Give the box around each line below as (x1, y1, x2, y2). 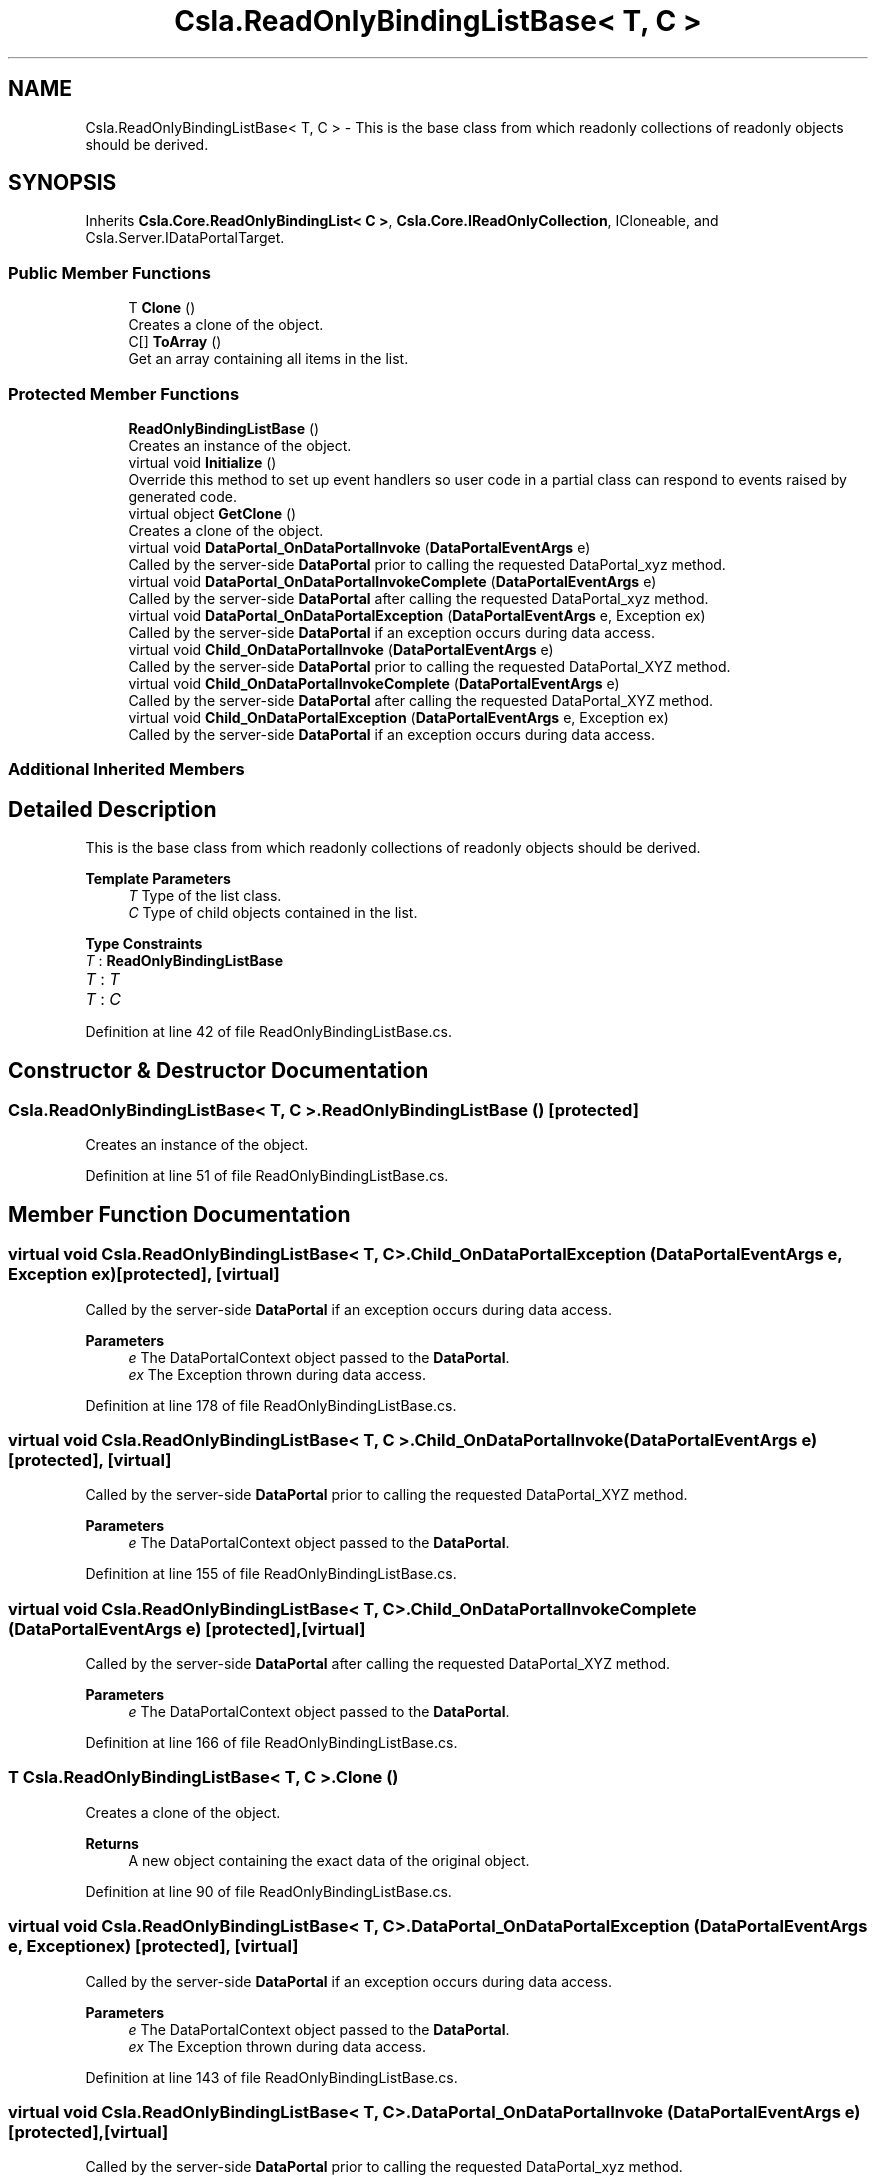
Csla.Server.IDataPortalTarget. (85, 229, 285, 247)
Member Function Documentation (8, 1201, 351, 1227)
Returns (85, 1834, 139, 1852)
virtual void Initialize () (128, 453, 277, 471)
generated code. (128, 487, 237, 505)
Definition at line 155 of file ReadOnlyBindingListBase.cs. (85, 1565, 457, 1583)
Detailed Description (8, 796, 217, 822)
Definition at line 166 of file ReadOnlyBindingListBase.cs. (85, 1734, 458, 1752)
